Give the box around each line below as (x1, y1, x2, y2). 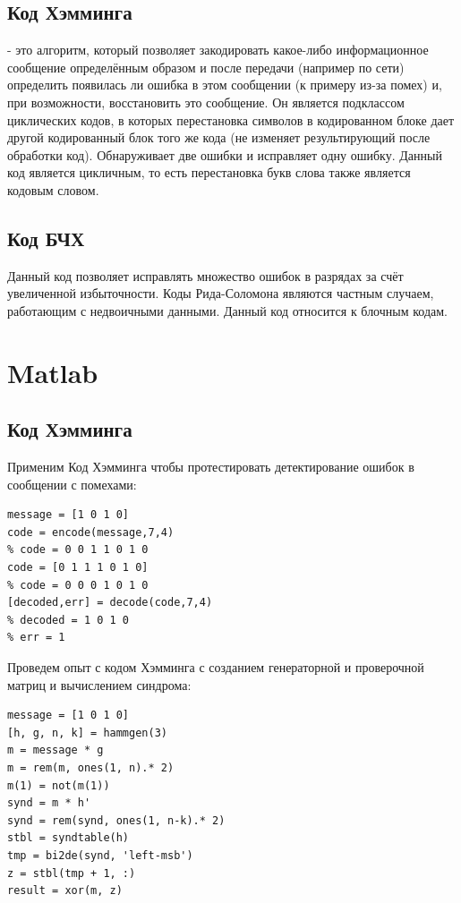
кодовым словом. (7, 180, 99, 199)
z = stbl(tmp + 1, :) (7, 866, 136, 880)
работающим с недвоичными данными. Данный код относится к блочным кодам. (7, 301, 448, 319)
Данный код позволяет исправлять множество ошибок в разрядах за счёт (7, 266, 404, 285)
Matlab (7, 354, 98, 390)
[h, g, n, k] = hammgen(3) (7, 726, 167, 739)
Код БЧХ (7, 224, 85, 251)
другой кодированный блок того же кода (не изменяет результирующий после (7, 128, 431, 147)
